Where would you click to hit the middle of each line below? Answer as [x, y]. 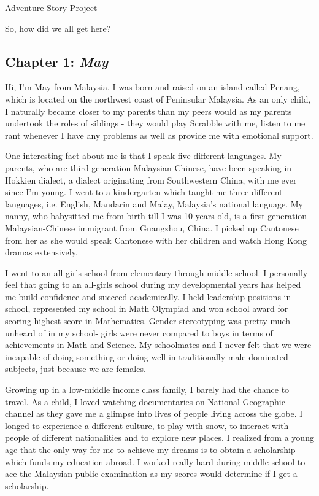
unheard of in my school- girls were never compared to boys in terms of [139, 332]
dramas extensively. [41, 252]
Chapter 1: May [57, 61]
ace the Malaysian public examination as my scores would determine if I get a [151, 474]
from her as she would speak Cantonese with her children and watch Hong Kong [156, 240]
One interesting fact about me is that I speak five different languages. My [143, 156]
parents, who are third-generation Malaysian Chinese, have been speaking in [148, 167]
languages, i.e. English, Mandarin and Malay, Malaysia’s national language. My [154, 203]
